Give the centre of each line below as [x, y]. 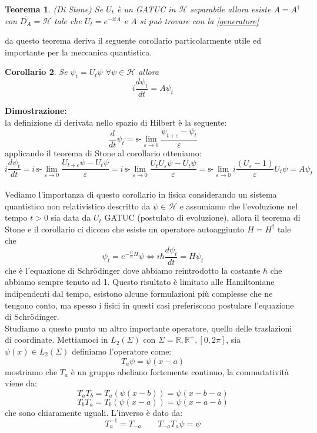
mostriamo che [31, 371]
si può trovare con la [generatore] [199, 20]
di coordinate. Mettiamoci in [56, 339]
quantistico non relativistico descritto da [78, 206]
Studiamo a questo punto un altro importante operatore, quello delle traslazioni [149, 328]
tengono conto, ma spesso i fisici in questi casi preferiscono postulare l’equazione [149, 305]
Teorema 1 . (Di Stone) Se [54, 9]
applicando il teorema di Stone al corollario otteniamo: [103, 153]
